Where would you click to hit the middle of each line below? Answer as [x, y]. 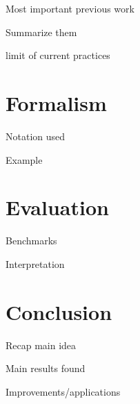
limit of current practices [58, 55]
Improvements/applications [63, 391]
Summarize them [41, 32]
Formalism [56, 102]
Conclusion [59, 311]
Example [24, 159]
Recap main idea [41, 345]
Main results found [46, 368]
